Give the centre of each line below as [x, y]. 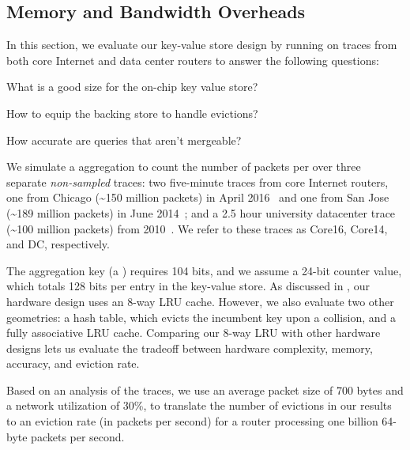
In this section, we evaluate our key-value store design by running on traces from [202, 45]
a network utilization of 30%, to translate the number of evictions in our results [199, 405]
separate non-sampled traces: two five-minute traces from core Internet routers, [197, 182]
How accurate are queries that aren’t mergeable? [124, 140]
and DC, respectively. [58, 244]
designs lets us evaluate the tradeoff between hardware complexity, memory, [190, 348]
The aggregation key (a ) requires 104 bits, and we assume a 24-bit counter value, [204, 270]
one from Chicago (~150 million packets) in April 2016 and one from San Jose [198, 197]
